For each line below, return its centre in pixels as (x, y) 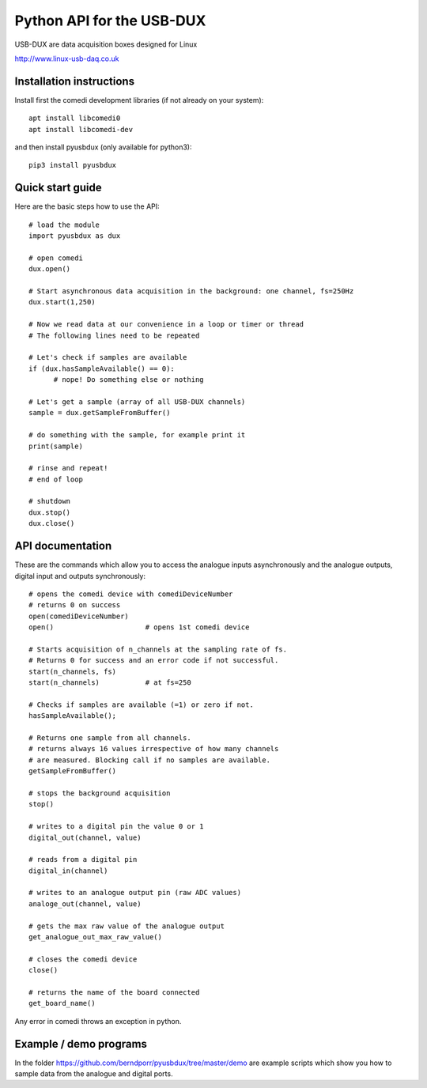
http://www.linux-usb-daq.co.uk (67, 59)
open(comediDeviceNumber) (79, 616)
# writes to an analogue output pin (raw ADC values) (135, 893)
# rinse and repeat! (68, 468)
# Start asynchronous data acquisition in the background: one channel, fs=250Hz (191, 291)
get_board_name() (62, 1003)
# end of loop (56, 479)
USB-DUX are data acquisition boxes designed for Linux (106, 44)
